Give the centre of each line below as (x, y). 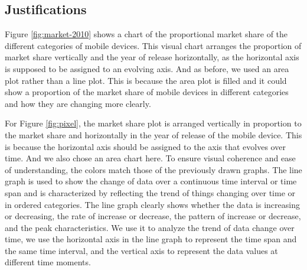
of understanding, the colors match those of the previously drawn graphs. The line (153, 169)
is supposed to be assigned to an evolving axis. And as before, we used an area (147, 68)
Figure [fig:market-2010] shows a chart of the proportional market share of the (146, 34)
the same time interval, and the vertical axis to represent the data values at (141, 250)
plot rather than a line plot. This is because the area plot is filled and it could (146, 80)
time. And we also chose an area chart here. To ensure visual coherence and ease (150, 158)
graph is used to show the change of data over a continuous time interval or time (151, 181)
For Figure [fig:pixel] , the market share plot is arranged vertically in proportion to (153, 123)
